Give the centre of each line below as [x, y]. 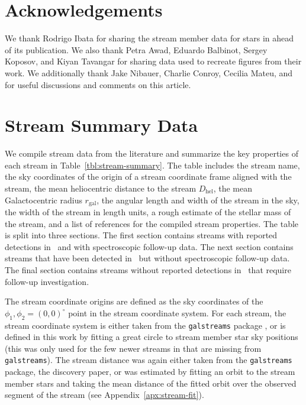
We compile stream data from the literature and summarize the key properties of [152, 153]
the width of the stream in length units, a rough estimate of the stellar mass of [148, 212]
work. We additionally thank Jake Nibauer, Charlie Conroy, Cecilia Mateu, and [149, 72]
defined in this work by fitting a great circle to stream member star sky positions [152, 337]
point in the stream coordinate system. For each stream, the [177, 312]
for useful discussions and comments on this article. [98, 84]
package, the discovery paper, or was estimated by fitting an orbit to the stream [150, 372]
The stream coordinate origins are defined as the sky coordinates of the [134, 301]
